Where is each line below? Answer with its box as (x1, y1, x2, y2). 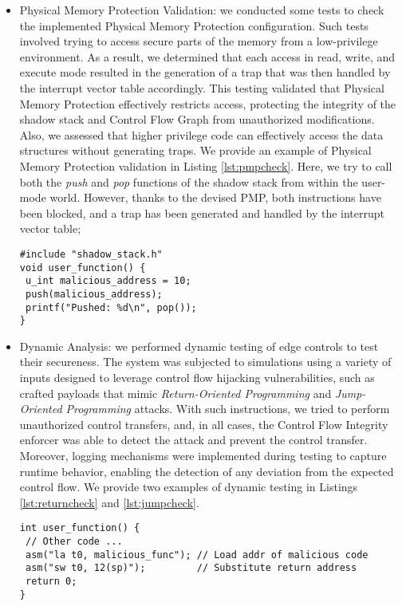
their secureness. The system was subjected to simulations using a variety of (19, 353, 392, 370)
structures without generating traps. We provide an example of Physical (19, 142, 372, 159)
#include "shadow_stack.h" (19, 248, 163, 260)
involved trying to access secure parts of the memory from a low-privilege (19, 33, 378, 49)
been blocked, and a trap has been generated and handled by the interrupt (19, 204, 385, 221)
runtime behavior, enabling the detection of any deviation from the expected (19, 462, 394, 479)
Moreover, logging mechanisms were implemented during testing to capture (19, 447, 387, 463)
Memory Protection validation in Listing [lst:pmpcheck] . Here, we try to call (19, 157, 392, 174)
